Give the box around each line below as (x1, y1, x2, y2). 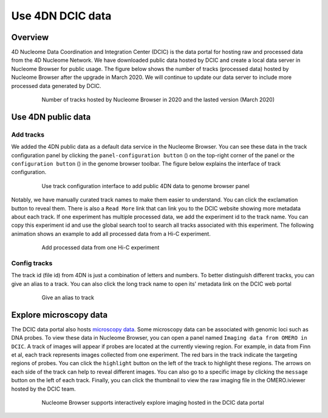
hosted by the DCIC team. (11, 385, 76, 393)
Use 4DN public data (11, 112, 91, 122)
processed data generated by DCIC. (11, 82, 101, 89)
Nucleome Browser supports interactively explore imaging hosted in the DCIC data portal (41, 399, 264, 406)
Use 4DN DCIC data (11, 9, 112, 22)
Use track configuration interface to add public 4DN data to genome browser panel (41, 182, 250, 189)
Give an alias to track (41, 294, 94, 301)
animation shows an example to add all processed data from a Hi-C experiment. (11, 230, 211, 237)
